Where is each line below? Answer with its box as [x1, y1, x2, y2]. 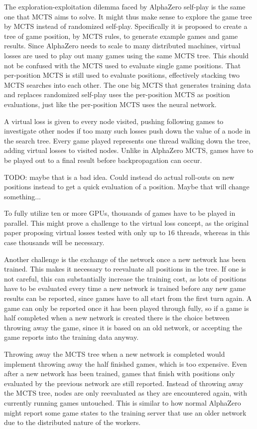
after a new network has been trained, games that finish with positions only [4, 368, 235, 379]
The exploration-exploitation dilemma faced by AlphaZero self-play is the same [4, 1, 246, 11]
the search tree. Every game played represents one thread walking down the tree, [4, 135, 251, 145]
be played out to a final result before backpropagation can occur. [4, 154, 202, 165]
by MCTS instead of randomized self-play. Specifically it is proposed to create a [4, 21, 248, 31]
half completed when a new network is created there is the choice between [4, 312, 230, 323]
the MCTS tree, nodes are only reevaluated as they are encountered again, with [4, 388, 247, 398]
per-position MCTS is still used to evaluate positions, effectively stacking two [4, 70, 240, 80]
